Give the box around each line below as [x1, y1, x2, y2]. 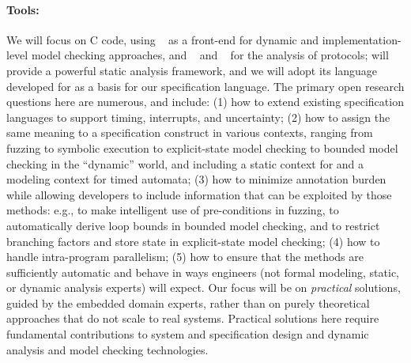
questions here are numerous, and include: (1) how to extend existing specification [6, 93, 404, 110]
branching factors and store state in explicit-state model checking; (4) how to [6, 233, 380, 249]
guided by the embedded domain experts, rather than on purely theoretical [6, 294, 370, 311]
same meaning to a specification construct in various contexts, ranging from [6, 124, 373, 141]
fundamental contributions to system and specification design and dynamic [6, 326, 369, 342]
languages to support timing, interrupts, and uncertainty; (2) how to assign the [6, 108, 390, 125]
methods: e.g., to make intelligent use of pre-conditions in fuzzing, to [6, 202, 339, 218]
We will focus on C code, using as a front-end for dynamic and [6, 31, 319, 47]
